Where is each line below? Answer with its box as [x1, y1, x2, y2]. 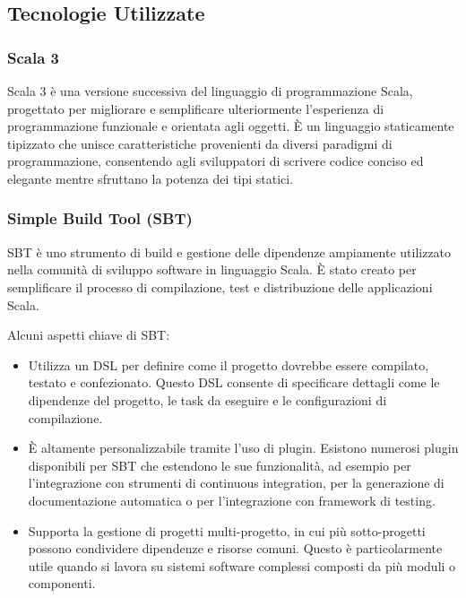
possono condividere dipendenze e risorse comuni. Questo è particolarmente [28, 539, 443, 558]
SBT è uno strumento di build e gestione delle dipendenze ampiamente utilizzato [7, 242, 452, 261]
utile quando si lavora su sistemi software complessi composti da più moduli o [28, 556, 456, 575]
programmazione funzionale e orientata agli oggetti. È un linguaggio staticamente [7, 117, 454, 135]
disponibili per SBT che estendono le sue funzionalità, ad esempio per [28, 455, 411, 474]
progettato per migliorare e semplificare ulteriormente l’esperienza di [7, 99, 384, 117]
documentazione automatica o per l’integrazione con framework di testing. [28, 490, 436, 509]
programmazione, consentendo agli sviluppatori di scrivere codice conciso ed [7, 152, 424, 170]
